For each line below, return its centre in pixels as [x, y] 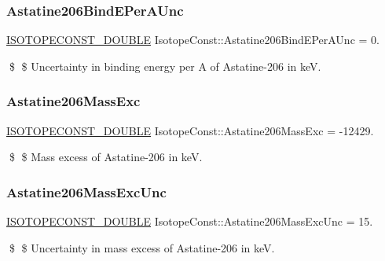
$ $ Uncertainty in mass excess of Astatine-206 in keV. [142, 247]
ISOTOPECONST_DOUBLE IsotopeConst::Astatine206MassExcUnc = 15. [190, 221]
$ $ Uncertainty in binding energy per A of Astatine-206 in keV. [165, 66]
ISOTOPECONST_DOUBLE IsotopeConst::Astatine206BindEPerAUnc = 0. [193, 40]
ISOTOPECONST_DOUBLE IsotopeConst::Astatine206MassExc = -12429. [190, 130]
